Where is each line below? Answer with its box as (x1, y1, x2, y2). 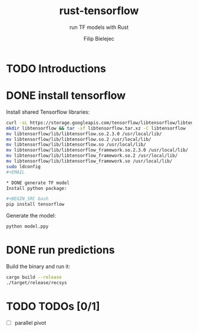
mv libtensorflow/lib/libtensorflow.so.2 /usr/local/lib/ (6, 136, 151, 142)
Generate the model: (6, 212, 56, 219)
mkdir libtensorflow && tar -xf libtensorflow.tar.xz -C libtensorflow (6, 125, 186, 131)
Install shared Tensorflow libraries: (6, 108, 90, 116)
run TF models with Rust (69, 24, 128, 31)
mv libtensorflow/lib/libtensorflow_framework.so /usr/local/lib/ (6, 158, 173, 164)
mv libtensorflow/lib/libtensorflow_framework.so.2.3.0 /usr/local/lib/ (6, 147, 189, 153)
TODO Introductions (6, 62, 106, 75)
